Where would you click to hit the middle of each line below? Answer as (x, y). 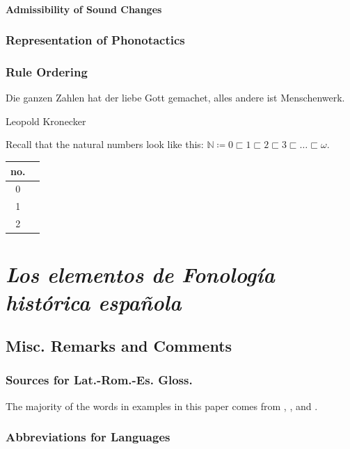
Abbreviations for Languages (88, 437)
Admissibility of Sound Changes (84, 9)
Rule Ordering (47, 71)
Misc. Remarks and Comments (119, 346)
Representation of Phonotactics (95, 40)
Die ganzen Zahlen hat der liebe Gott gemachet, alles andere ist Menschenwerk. (175, 98)
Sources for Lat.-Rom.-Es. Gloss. (99, 380)
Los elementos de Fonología (140, 275)
